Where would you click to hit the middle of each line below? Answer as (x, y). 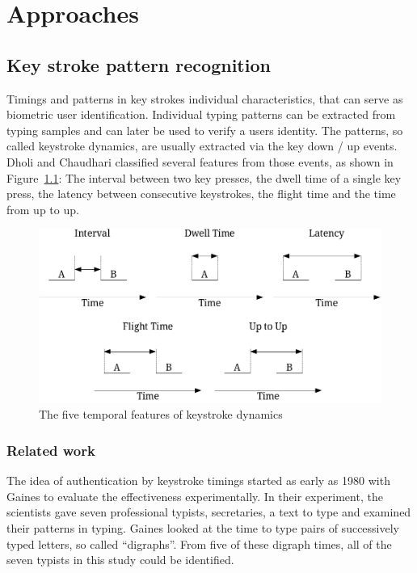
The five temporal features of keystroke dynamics (161, 414)
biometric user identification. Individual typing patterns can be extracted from (201, 114)
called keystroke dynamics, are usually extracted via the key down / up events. (202, 146)
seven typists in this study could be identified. (120, 560)
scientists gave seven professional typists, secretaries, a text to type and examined (209, 512)
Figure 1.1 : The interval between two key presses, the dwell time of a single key (204, 177)
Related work (51, 450)
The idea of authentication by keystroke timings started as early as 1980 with (198, 480)
